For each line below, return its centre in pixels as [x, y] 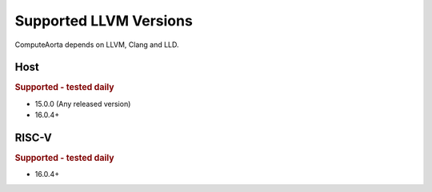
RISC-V [33, 137]
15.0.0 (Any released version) [83, 104]
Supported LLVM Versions [104, 21]
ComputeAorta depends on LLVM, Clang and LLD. [97, 45]
